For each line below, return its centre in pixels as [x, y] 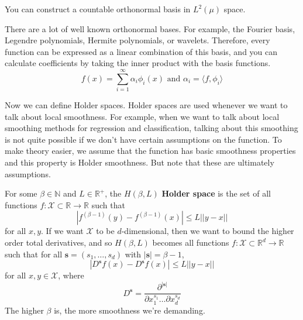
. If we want [62, 231]
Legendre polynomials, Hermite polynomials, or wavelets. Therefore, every [137, 40]
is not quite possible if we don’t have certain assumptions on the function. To [143, 139]
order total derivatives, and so [58, 242]
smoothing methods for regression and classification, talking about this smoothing [151, 128]
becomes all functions [191, 242]
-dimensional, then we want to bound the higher [208, 231]
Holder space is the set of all [216, 193]
